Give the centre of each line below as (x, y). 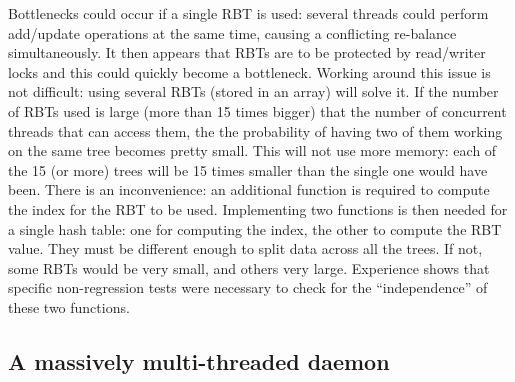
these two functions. (69, 306)
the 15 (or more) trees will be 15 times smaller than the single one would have (248, 169)
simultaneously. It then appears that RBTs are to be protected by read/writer (247, 52)
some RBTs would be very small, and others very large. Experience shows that (249, 267)
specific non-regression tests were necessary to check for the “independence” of (248, 287)
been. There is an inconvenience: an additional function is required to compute (249, 189)
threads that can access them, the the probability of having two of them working (255, 130)
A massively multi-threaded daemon (199, 360)
